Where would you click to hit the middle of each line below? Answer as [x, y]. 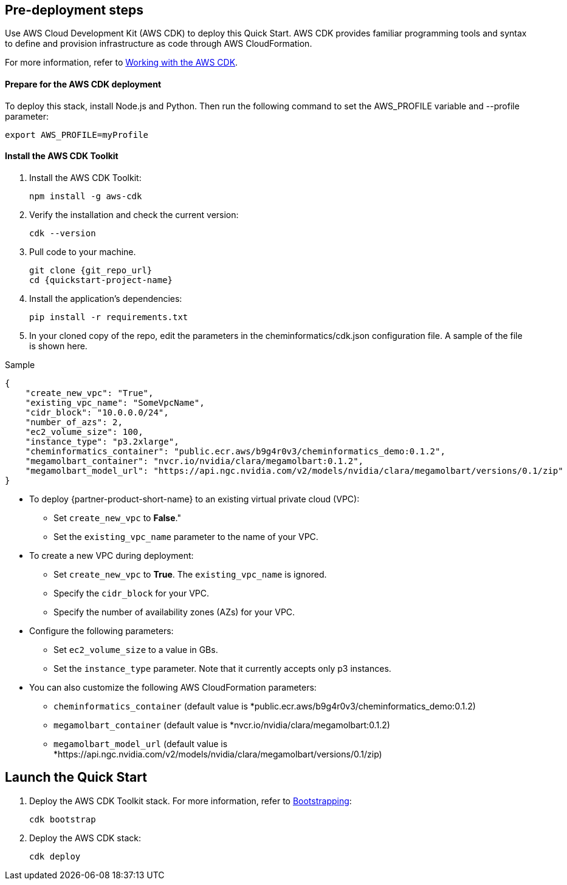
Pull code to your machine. [83, 251]
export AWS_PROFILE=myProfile [77, 135]
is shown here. [58, 346]
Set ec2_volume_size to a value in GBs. [136, 649]
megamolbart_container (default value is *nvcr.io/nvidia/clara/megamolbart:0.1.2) [222, 725]
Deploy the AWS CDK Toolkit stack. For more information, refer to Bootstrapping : [191, 801]
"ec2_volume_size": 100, [84, 432]
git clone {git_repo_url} [91, 270]
